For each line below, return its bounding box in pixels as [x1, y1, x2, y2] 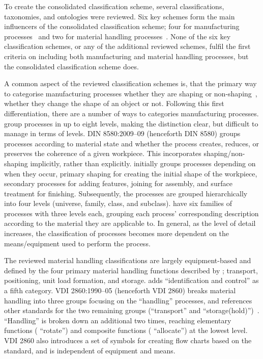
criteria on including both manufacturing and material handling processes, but [4, 50, 249, 61]
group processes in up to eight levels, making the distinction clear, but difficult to [4, 118, 258, 129]
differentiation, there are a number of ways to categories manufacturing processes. [4, 108, 259, 118]
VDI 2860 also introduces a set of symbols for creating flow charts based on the [4, 335, 252, 345]
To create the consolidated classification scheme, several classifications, [4, 1, 224, 11]
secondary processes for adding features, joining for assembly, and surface [4, 178, 232, 189]
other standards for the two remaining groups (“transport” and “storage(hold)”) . [4, 305, 259, 316]
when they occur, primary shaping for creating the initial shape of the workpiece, [4, 168, 257, 178]
